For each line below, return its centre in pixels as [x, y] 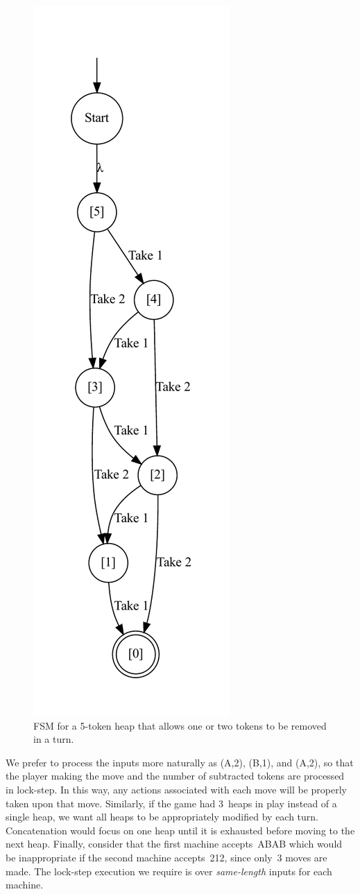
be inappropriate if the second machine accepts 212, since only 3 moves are [166, 857]
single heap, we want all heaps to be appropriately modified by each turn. [162, 817]
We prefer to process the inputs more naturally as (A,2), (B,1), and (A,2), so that [180, 762]
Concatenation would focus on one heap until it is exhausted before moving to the [180, 830]
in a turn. [54, 739]
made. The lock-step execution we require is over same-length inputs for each [169, 871]
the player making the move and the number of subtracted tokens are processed [175, 776]
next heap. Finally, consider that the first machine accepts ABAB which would [174, 844]
